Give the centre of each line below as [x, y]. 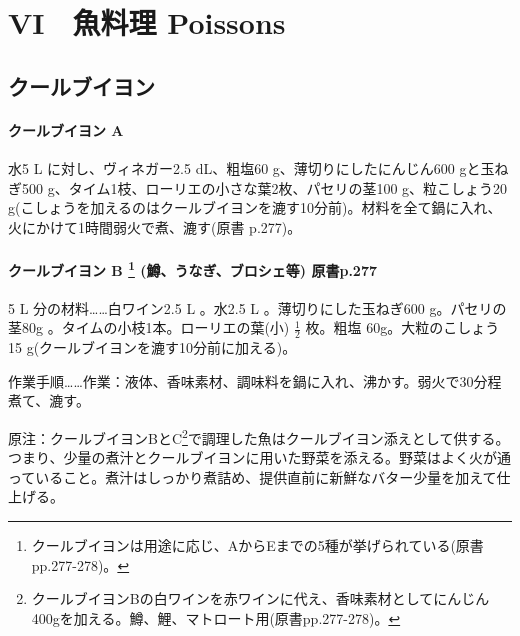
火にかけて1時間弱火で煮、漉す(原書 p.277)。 [155, 226]
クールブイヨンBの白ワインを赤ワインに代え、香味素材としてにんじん [260, 598]
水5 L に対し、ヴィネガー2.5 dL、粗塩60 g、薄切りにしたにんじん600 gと [244, 167]
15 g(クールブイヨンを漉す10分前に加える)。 [152, 347]
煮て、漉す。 [49, 400]
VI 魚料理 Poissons [147, 22]
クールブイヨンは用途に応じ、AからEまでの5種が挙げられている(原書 [257, 545]
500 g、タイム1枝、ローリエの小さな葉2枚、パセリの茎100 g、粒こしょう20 [264, 187]
